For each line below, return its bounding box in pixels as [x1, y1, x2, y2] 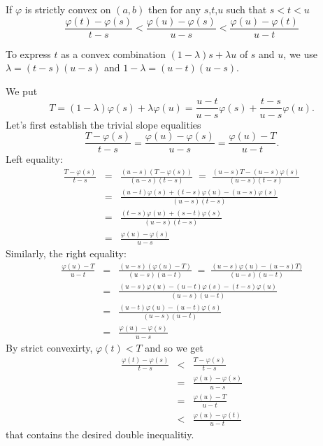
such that [226, 2, 267, 16]
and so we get [145, 340, 203, 354]
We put [6, 83, 38, 98]
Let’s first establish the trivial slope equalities [6, 117, 201, 131]
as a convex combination [61, 46, 166, 61]
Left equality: [6, 152, 63, 166]
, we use [283, 46, 318, 61]
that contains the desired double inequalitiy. [6, 426, 194, 441]
